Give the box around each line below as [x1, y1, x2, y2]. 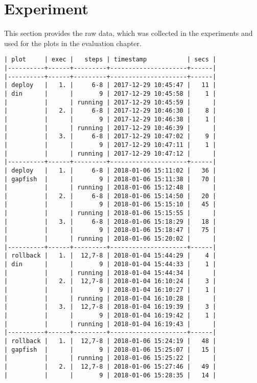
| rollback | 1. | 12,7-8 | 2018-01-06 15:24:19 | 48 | [4, 337, 217, 345]
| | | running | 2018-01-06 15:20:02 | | [4, 235, 217, 243]
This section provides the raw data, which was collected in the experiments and [4, 28, 253, 38]
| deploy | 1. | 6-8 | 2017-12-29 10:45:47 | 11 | [4, 81, 217, 89]
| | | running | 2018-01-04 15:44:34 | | [4, 269, 217, 276]
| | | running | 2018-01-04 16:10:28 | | [4, 294, 217, 302]
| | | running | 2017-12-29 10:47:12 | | [4, 150, 217, 157]
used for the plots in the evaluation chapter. [4, 37, 142, 48]
